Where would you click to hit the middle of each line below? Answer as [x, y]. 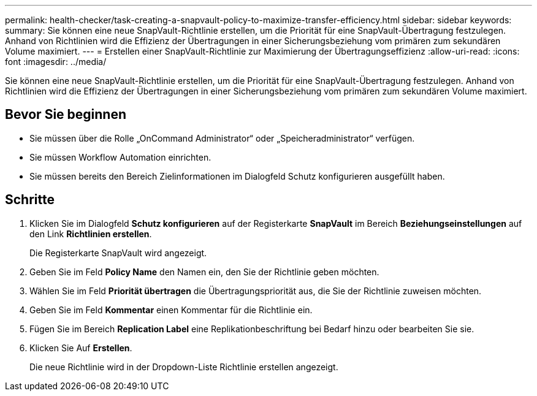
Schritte [30, 200]
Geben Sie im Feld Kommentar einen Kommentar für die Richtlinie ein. [171, 310]
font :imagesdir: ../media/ [56, 62]
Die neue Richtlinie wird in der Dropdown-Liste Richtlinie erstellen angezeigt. [184, 367]
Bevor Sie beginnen [66, 115]
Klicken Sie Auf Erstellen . [81, 348]
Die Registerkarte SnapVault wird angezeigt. [118, 253]
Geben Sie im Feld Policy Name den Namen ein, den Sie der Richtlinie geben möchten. [204, 272]
